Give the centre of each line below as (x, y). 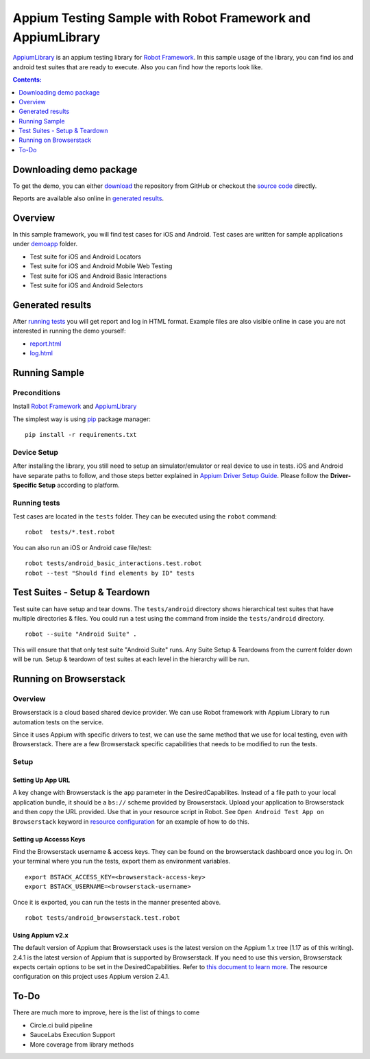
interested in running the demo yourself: (69, 331)
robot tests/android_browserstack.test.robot (103, 918)
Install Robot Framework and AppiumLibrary (75, 406)
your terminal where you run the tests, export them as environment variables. (122, 861)
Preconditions (37, 392)
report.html (46, 344)
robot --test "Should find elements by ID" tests (110, 573)
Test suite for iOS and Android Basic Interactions (98, 276)
